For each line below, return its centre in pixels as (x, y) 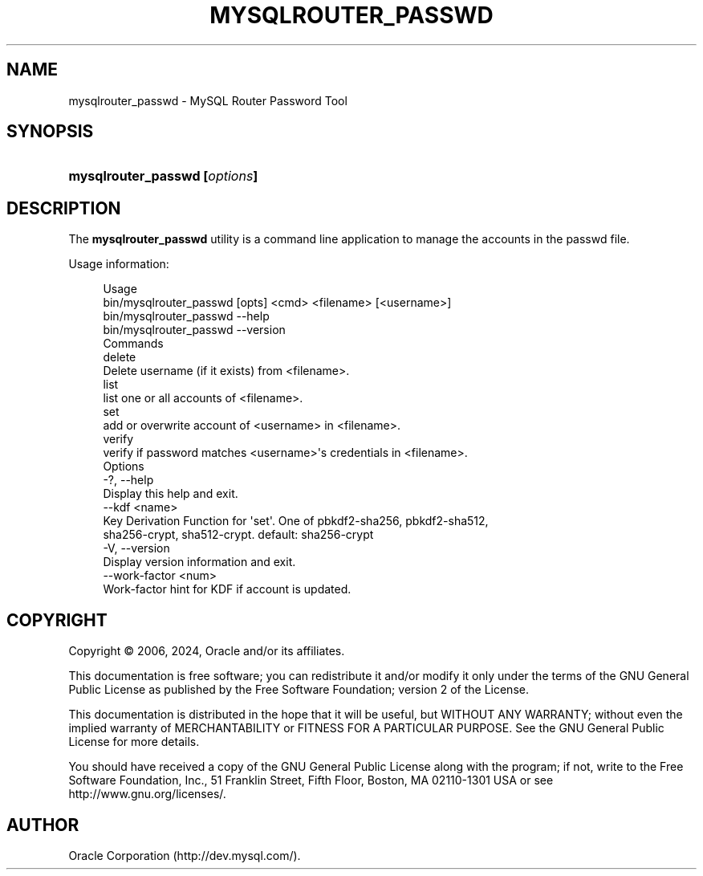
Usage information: (119, 264)
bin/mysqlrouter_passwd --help (186, 316)
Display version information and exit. (199, 562)
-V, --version (136, 548)
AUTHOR (43, 825)
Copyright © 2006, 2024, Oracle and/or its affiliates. (207, 651)
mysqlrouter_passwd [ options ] (163, 176)
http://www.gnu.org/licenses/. (147, 794)
